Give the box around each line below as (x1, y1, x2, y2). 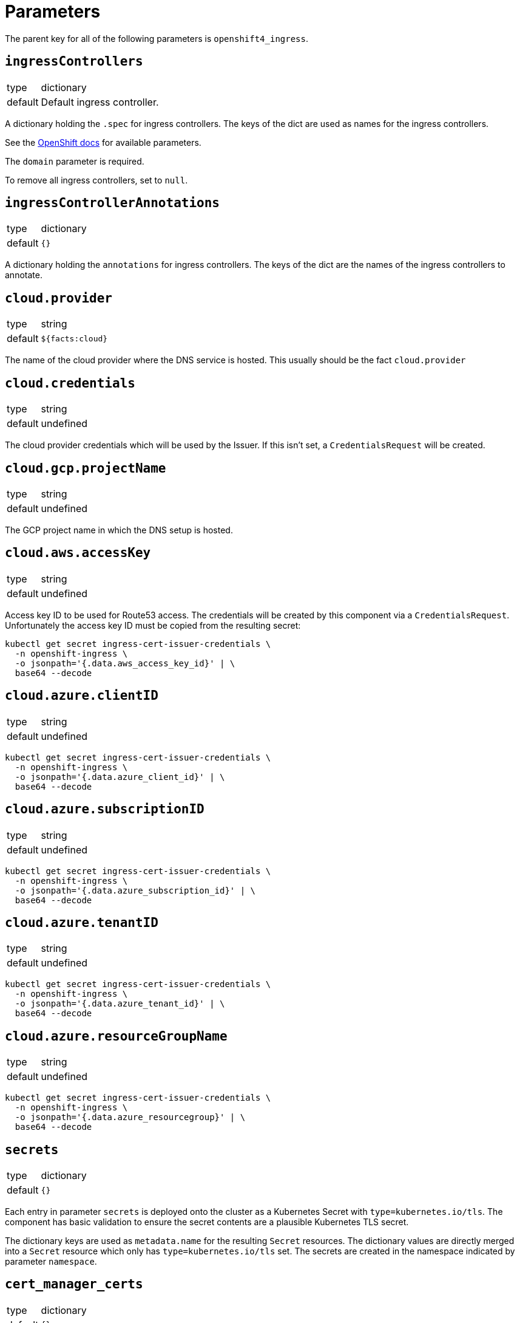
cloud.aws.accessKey (5, 545, 151, 561)
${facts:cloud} (41, 333, 108, 343)
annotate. (5, 270, 42, 281)
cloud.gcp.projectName (5, 460, 166, 476)
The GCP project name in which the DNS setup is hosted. (5, 524, 233, 535)
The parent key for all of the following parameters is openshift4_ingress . (5, 33, 309, 44)
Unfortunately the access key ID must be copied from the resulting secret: (5, 620, 301, 631)
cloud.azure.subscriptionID (5, 802, 204, 817)
